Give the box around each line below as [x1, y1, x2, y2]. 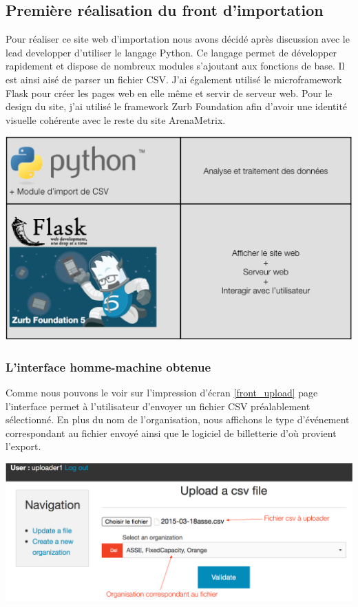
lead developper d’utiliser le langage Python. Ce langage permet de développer [6, 45, 337, 59]
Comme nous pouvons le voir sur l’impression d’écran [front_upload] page [6, 385, 318, 399]
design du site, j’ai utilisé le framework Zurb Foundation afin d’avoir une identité [6, 99, 348, 114]
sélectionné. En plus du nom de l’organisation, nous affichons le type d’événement [6, 412, 350, 427]
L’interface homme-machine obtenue [6, 358, 211, 375]
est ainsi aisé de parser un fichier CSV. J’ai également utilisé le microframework [6, 72, 342, 86]
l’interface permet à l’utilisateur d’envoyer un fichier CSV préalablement [6, 398, 310, 413]
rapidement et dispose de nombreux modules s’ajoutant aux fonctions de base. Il [6, 58, 345, 73]
